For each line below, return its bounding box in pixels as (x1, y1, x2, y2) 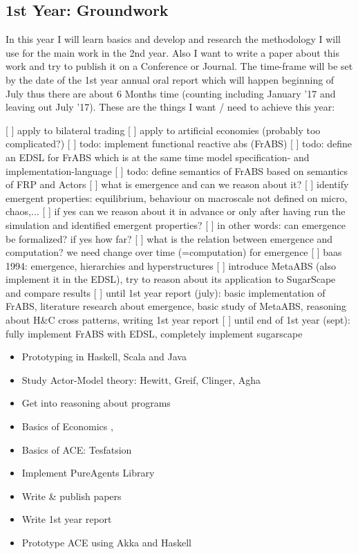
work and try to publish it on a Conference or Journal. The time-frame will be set (6, 59, 353, 73)
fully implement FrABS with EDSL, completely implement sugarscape (6, 326, 303, 340)
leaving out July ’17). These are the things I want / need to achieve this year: (6, 100, 335, 114)
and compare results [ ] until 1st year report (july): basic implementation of (6, 285, 326, 299)
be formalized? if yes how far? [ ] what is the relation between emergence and (6, 231, 333, 246)
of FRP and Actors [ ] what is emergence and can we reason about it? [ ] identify (6, 177, 349, 192)
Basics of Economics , (21, 419, 113, 434)
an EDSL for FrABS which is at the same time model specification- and (6, 149, 310, 164)
